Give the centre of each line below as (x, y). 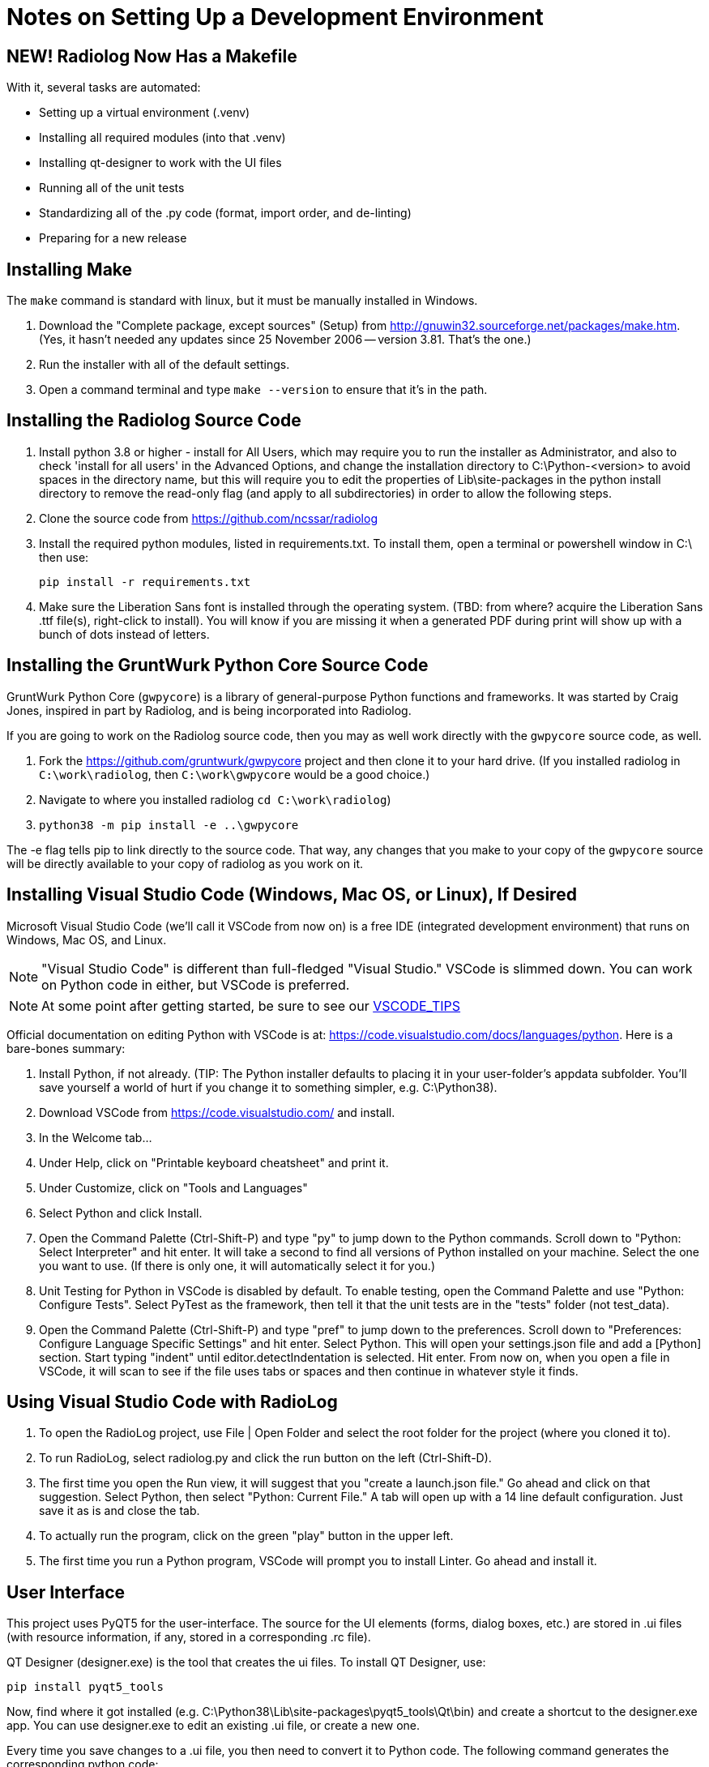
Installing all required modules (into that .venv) (162, 138)
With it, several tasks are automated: (104, 88)
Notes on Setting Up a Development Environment (275, 17)
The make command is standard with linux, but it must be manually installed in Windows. (242, 301)
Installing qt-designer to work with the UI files (160, 163)
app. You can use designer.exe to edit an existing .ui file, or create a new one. (214, 1726)
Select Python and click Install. (121, 1213)
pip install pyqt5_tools (85, 1687)
